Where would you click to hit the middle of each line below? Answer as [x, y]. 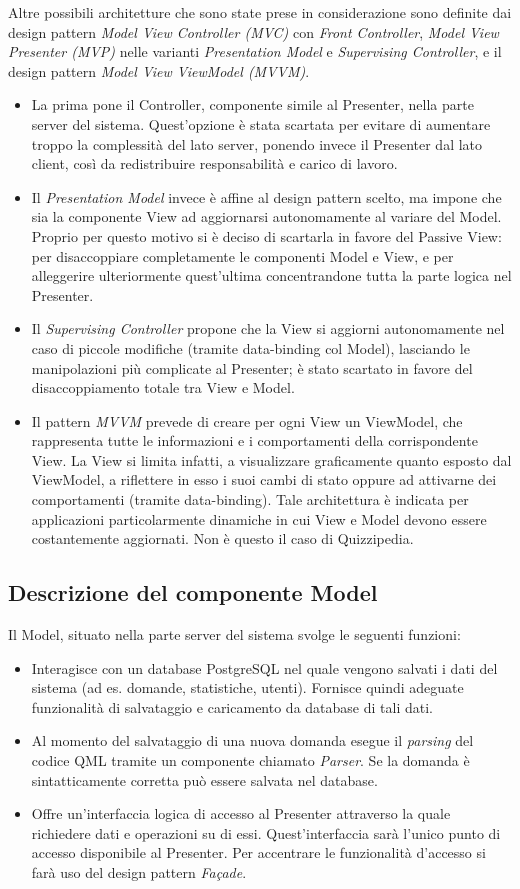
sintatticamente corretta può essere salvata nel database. [204, 779]
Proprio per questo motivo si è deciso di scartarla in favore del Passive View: [266, 235]
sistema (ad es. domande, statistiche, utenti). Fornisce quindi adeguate [247, 687]
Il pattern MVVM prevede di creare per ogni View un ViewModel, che [247, 420]
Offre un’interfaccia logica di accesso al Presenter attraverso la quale [241, 813]
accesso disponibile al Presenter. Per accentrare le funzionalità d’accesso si [258, 852]
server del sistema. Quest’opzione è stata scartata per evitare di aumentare [261, 123]
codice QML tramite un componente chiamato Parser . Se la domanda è [250, 760]
